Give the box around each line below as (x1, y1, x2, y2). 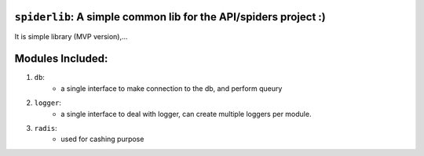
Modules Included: (14, 52, 108, 66)
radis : (34, 123, 58, 132)
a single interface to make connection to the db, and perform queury (60, 83, 283, 93)
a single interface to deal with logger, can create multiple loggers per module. (60, 109, 312, 118)
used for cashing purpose (60, 134, 144, 144)
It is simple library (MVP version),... (14, 31, 129, 41)
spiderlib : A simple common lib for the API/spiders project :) (14, 10, 326, 24)
